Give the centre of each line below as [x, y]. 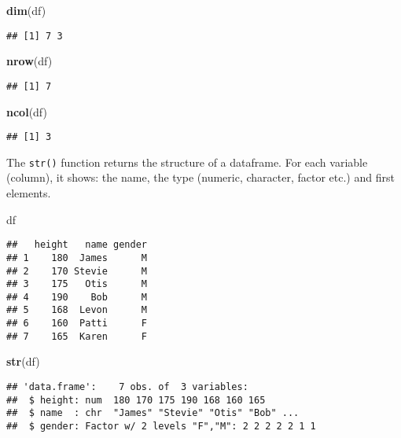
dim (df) [26, 10]
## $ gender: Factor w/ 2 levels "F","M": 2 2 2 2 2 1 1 [161, 426]
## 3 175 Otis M [77, 284]
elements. [29, 193]
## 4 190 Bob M [77, 297]
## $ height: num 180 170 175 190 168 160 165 [136, 400]
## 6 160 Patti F [77, 324]
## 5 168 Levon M [77, 310]
